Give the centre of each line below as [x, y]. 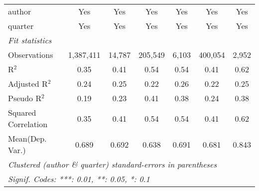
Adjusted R [28, 84]
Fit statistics [30, 40]
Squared [22, 112]
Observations [31, 55]
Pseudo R [25, 98]
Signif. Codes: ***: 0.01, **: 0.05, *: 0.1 [79, 179]
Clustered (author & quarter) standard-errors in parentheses [112, 164]
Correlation [28, 124]
